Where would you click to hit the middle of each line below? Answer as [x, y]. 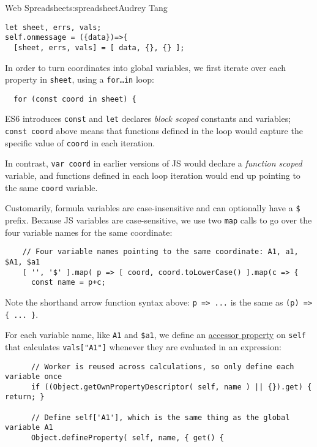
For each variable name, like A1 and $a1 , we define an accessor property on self [155, 335]
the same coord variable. [51, 187]
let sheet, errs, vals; [53, 27]
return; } [25, 397]
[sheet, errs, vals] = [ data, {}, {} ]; [99, 47]
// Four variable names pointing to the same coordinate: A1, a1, [160, 252]
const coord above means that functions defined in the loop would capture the [154, 131]
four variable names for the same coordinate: [89, 232]
